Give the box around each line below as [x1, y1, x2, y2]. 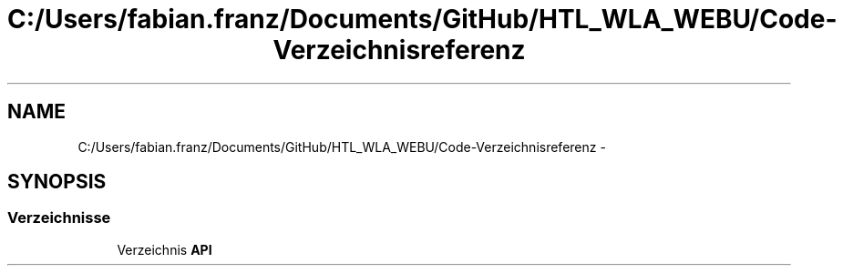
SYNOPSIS [7, 170, 107, 194]
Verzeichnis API [117, 241, 212, 258]
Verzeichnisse [7, 208, 111, 227]
